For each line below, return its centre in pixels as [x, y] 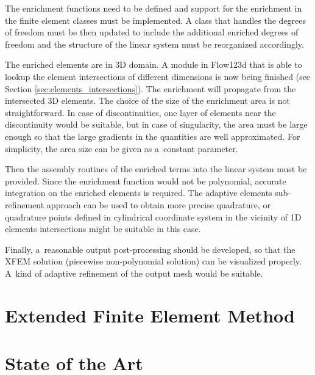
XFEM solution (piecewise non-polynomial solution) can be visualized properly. [153, 261]
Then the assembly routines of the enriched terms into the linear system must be [156, 169]
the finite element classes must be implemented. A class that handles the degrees [156, 20]
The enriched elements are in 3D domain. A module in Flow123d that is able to [154, 64]
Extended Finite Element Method [150, 315]
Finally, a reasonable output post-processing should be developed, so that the [150, 249]
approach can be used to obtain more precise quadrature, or [158, 204]
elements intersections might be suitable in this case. [103, 229]
